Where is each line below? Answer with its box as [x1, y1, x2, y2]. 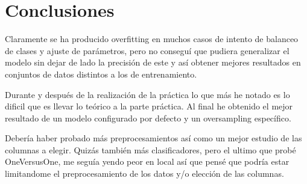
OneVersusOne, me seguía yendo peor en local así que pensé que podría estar [5, 155, 290, 168]
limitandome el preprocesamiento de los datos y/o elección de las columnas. [5, 167, 284, 180]
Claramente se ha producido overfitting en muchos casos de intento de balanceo [5, 32, 299, 45]
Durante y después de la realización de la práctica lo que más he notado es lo [5, 88, 290, 100]
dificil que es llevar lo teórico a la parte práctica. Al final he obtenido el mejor [5, 100, 293, 112]
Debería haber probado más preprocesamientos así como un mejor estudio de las [5, 132, 302, 144]
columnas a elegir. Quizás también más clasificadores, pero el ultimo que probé [5, 143, 296, 156]
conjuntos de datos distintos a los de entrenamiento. [5, 67, 197, 80]
